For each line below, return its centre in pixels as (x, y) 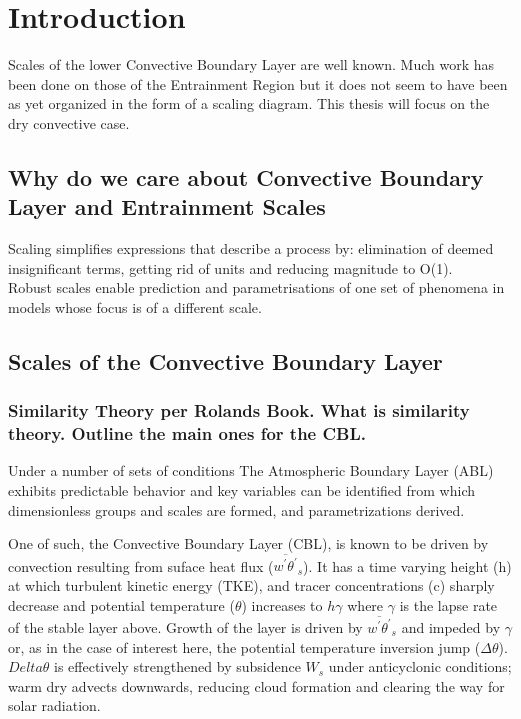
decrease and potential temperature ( (121, 604)
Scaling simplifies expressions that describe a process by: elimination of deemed (251, 248)
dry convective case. (69, 122)
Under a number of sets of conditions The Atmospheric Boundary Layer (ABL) (251, 470)
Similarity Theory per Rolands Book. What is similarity (239, 410)
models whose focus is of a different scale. (135, 306)
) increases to (282, 604)
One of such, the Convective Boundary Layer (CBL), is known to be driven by (248, 543)
